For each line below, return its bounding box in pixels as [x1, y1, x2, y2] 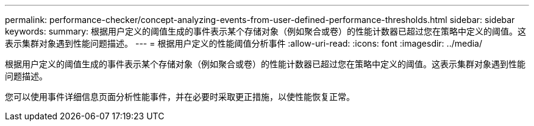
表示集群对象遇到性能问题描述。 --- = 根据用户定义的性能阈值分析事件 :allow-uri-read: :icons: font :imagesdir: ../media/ [5, 38, 483, 48]
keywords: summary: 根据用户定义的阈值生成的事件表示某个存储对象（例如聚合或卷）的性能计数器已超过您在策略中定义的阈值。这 [5, 26, 527, 36]
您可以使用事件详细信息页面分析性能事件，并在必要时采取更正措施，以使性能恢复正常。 [5, 91, 355, 102]
